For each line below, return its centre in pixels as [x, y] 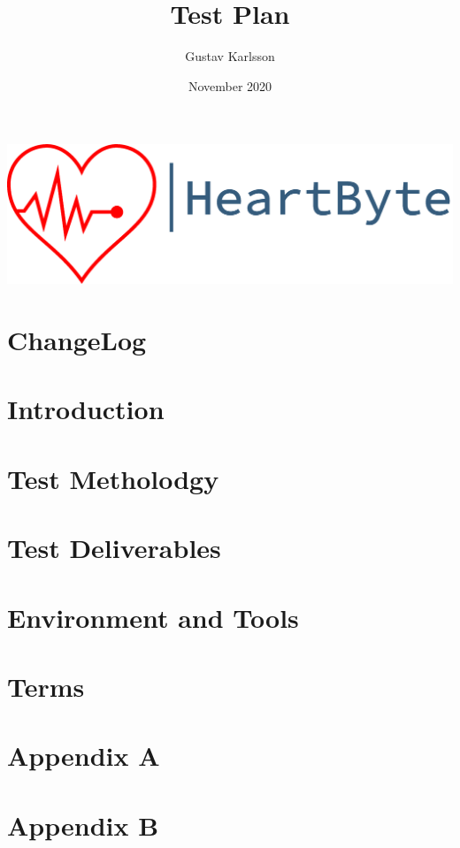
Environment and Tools [153, 617]
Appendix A [84, 756]
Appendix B [83, 825]
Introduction [86, 409]
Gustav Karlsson [230, 56]
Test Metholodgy [113, 478]
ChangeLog [77, 340]
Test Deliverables [114, 548]
